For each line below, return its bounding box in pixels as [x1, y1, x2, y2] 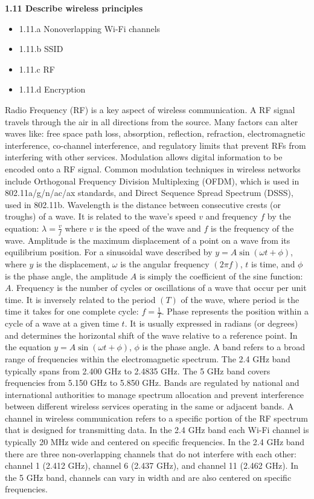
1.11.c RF [19, 62, 55, 75]
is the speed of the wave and [96, 221, 201, 234]
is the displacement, [36, 257, 110, 270]
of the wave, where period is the [181, 293, 300, 305]
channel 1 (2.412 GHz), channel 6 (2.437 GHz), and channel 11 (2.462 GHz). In [5, 459, 299, 472]
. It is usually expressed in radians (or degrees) [124, 317, 298, 330]
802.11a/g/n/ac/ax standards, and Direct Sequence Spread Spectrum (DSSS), [5, 186, 293, 199]
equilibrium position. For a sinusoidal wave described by [5, 246, 213, 258]
